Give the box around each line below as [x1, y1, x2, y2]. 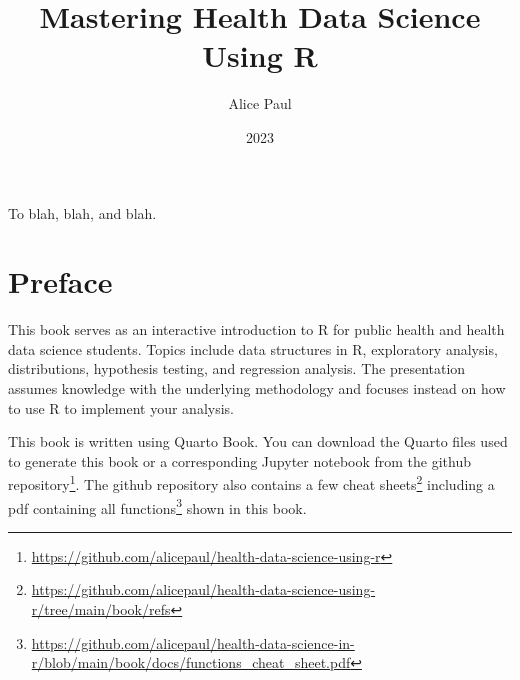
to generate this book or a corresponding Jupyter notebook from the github [8, 450, 472, 471]
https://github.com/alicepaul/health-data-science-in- [31, 632, 355, 653]
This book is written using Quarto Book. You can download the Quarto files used [8, 431, 508, 452]
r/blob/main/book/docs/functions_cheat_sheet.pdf [31, 652, 351, 673]
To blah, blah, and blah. [8, 202, 157, 223]
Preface [8, 261, 113, 302]
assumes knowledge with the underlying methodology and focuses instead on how [8, 378, 506, 398]
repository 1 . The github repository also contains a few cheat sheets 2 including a [8, 471, 495, 495]
